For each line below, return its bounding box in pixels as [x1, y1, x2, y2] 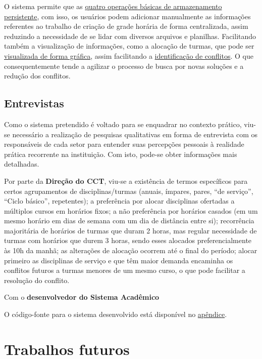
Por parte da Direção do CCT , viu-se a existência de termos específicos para [4, 175, 248, 186]
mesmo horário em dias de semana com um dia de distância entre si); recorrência [4, 215, 254, 226]
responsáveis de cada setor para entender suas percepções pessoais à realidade [4, 139, 244, 149]
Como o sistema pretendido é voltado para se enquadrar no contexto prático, [4, 118, 242, 129]
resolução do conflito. [4, 274, 70, 285]
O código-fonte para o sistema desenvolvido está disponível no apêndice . [4, 309, 227, 320]
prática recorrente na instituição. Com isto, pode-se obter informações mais [4, 148, 237, 159]
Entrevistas [4, 95, 64, 111]
